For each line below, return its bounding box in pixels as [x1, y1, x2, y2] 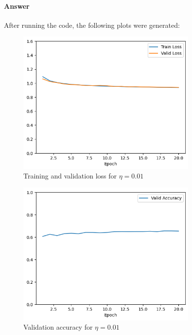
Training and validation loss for [23, 171, 117, 181]
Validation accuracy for [23, 322, 93, 332]
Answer [4, 1, 30, 11]
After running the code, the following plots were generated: [4, 20, 180, 30]
